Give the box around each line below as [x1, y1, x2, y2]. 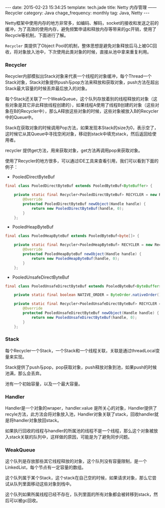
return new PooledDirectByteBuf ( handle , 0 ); [31, 206, 124, 211]
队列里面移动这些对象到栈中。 [13, 481, 74, 487]
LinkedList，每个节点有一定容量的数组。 [5, 464, 86, 470]
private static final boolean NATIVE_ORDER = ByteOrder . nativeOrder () [14, 292, 162, 298]
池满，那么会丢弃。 [5, 370, 44, 376]
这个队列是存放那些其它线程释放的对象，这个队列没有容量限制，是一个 [5, 458, 147, 464]
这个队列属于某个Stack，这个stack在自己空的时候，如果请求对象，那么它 [5, 475, 152, 481]
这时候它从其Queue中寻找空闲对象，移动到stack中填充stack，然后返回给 [5, 131, 152, 137]
